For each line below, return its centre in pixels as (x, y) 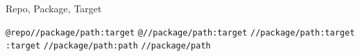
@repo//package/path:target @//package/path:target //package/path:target (180, 32)
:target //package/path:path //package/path (108, 46)
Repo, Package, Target (54, 8)
